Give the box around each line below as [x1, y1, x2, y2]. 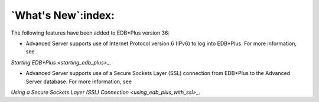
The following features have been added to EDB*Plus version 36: [11, 29, 170, 36]
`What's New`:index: [11, 9, 115, 22]
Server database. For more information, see [25, 78, 132, 85]
